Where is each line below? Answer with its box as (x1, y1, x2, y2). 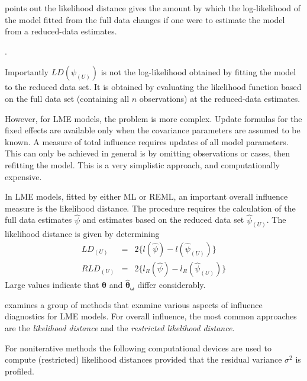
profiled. (5, 364, 34, 377)
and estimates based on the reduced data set (82, 213, 244, 226)
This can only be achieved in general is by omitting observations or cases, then (5, 147, 290, 159)
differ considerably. (137, 278, 206, 291)
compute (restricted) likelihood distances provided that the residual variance (5, 353, 282, 366)
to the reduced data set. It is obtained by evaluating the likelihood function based (5, 81, 302, 93)
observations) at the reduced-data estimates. (139, 92, 300, 104)
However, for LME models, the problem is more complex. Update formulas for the (5, 112, 302, 124)
